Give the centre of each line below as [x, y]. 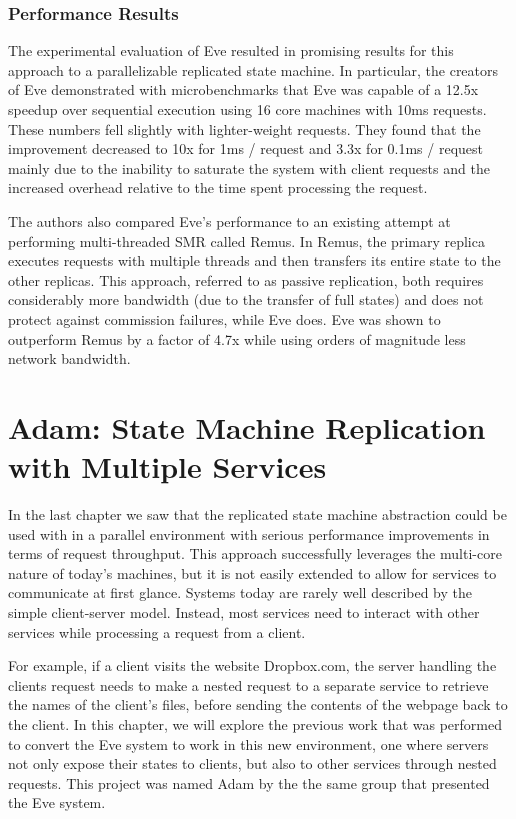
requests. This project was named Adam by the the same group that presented [249, 782]
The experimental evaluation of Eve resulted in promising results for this [231, 50]
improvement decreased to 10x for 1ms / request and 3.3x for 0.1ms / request [246, 148]
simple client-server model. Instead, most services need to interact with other [244, 612]
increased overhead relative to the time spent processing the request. [218, 187]
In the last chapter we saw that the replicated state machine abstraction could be [257, 514]
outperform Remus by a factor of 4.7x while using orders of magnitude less [237, 338]
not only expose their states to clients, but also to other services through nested [252, 763]
